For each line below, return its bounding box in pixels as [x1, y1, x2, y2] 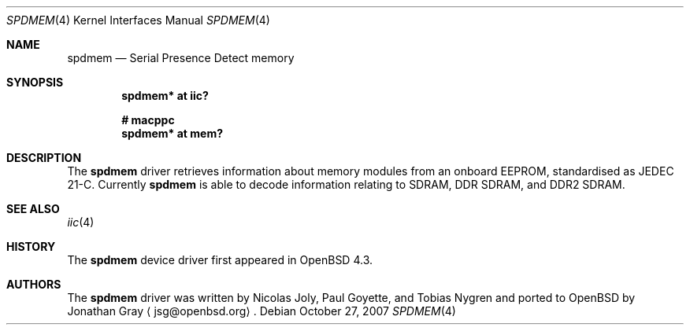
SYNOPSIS [6, 75, 64, 89]
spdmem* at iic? [121, 89, 209, 102]
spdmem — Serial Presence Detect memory [67, 51, 295, 64]
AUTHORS [6, 278, 61, 291]
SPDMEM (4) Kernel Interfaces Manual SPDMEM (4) [6, 13, 270, 27]
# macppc [121, 113, 175, 127]
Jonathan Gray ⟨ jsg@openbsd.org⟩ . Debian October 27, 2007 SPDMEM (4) [67, 304, 456, 318]
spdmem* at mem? [121, 127, 224, 140]
